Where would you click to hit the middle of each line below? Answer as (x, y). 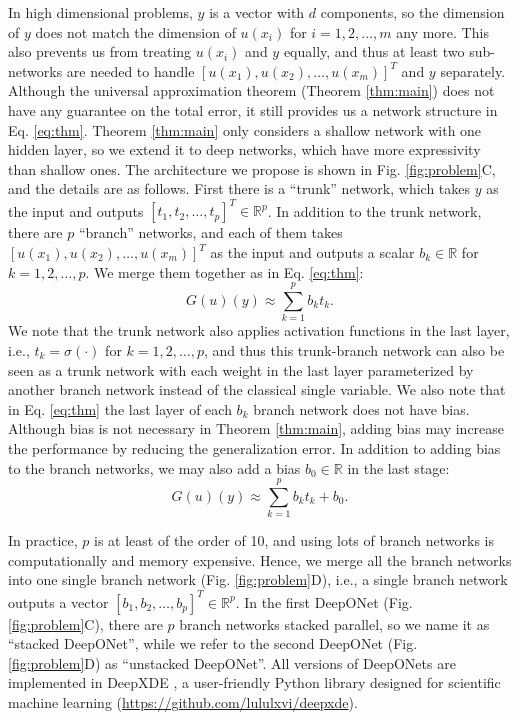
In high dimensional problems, (100, 12)
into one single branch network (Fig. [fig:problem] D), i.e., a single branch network (258, 579)
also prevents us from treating (100, 51)
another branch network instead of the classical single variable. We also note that (257, 389)
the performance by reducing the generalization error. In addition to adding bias (254, 447)
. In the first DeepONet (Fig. (324, 601)
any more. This (442, 31)
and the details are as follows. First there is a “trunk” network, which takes (239, 188)
